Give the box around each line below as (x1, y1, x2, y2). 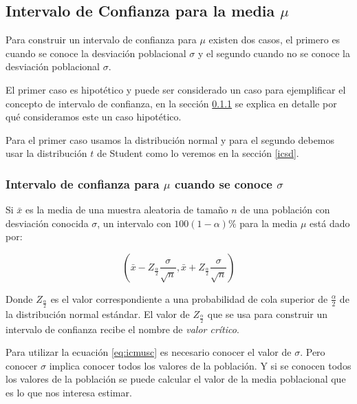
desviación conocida (6, 215, 89, 230)
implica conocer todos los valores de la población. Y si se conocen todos (49, 358, 351, 372)
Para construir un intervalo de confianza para (6, 32, 197, 47)
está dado (310, 215, 350, 230)
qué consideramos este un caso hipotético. (6, 109, 182, 124)
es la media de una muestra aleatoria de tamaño (25, 202, 228, 217)
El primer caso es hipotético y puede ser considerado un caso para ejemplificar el (6, 82, 346, 96)
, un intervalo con (97, 215, 171, 230)
